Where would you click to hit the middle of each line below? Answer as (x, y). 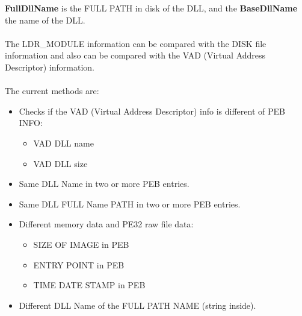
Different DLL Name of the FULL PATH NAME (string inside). (137, 305)
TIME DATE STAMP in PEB (89, 285)
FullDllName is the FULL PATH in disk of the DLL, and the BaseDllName (151, 8)
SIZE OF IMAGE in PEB (81, 244)
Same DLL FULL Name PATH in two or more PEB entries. (130, 204)
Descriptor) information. (50, 67)
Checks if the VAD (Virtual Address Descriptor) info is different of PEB (152, 111)
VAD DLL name (63, 143)
